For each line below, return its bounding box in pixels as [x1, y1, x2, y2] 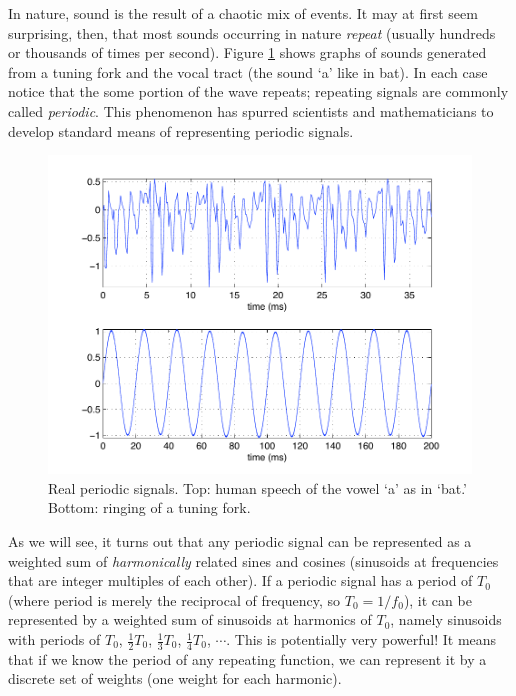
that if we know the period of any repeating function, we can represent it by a [8, 648, 487, 669]
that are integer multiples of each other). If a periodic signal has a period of [8, 570, 473, 591]
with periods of [8, 629, 101, 650]
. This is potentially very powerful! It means [226, 629, 497, 650]
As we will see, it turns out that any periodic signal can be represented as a [8, 531, 472, 552]
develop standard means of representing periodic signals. [8, 120, 354, 141]
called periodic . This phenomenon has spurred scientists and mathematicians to [8, 100, 494, 121]
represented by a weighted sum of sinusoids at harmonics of [8, 609, 372, 630]
